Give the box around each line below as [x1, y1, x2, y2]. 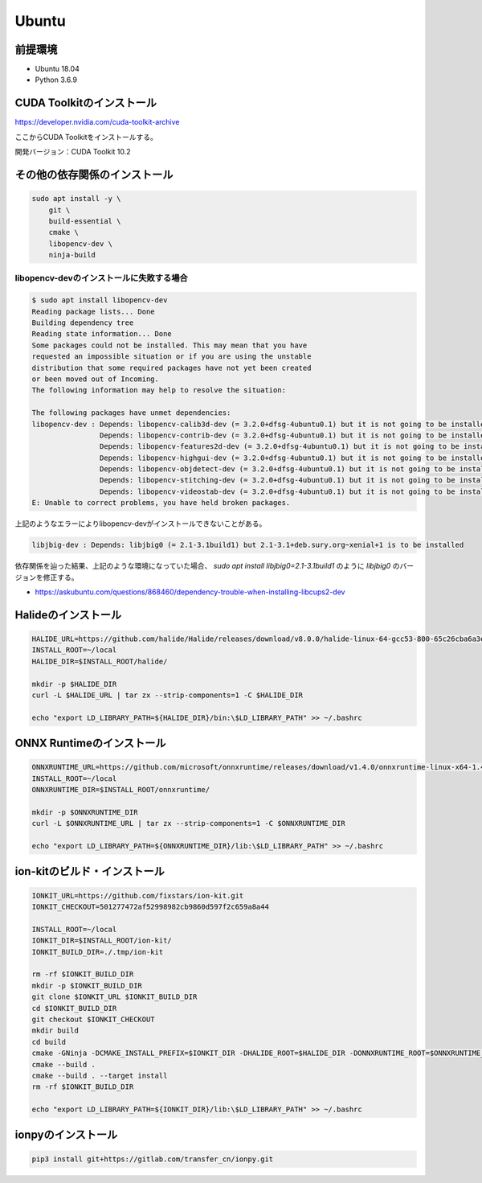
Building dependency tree [31, 318, 134, 327]
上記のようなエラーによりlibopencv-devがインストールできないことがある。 [14, 519, 267, 528]
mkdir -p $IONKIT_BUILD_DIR [31, 981, 142, 990]
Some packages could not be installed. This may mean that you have [31, 340, 308, 350]
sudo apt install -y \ [31, 194, 121, 203]
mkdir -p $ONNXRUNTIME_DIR [31, 807, 138, 816]
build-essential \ [48, 216, 121, 225]
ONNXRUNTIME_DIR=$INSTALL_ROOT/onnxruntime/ [31, 785, 210, 795]
